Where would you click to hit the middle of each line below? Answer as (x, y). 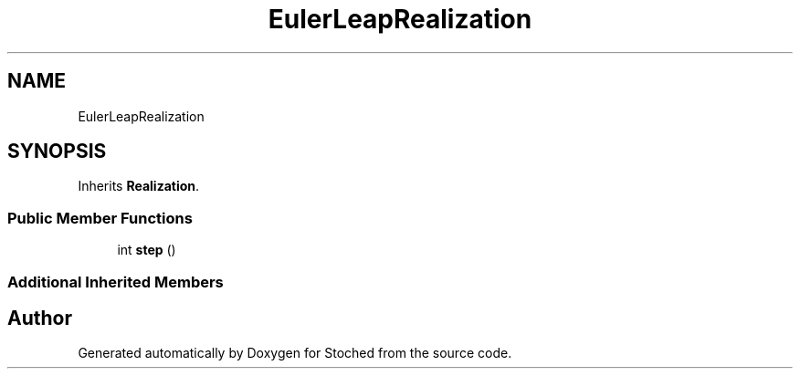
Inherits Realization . (139, 186)
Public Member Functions (100, 218)
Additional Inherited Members (116, 282)
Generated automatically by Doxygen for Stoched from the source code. (295, 353)
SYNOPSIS (57, 151)
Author (40, 318)
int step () (147, 250)
